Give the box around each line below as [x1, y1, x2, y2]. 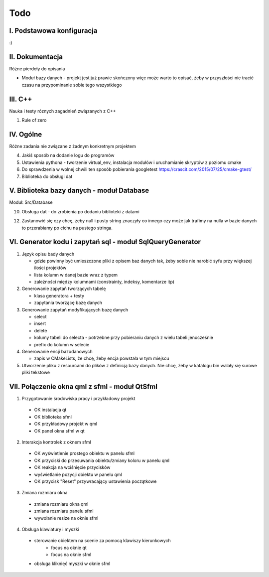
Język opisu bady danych [21, 251, 75, 257]
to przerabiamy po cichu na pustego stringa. [21, 225, 113, 231]
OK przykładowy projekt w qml [34, 421, 97, 427]
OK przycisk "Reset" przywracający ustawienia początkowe [34, 478, 157, 484]
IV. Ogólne [9, 130, 42, 139]
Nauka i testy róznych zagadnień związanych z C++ [9, 108, 116, 114]
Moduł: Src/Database [9, 199, 53, 205]
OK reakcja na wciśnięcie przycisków [34, 464, 111, 470]
